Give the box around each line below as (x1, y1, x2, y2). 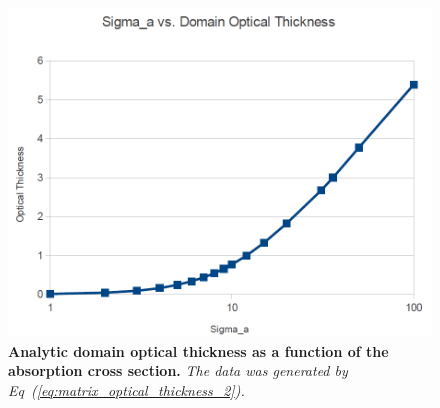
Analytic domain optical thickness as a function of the (8, 340, 389, 361)
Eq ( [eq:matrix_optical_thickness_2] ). (8, 379, 245, 400)
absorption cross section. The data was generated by (8, 360, 348, 381)
